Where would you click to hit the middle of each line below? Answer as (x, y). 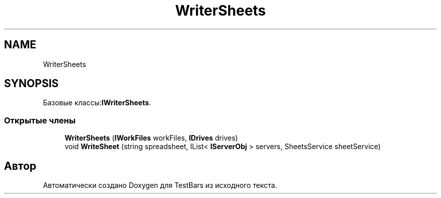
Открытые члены (40, 120)
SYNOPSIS (31, 84)
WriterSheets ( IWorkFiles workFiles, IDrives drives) (151, 138)
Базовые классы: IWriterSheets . (97, 103)
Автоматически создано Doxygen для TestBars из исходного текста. (160, 185)
